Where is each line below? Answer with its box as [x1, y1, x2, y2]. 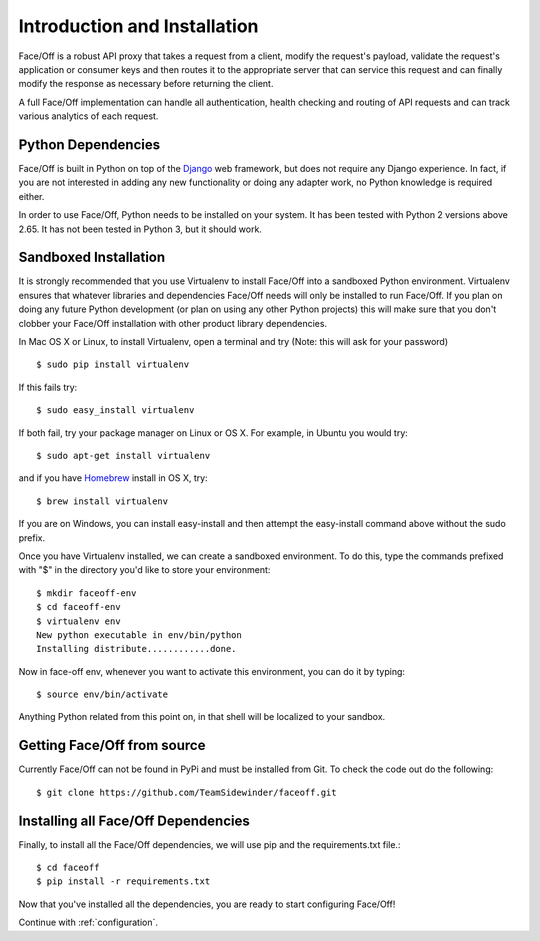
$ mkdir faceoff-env [36, 587, 137, 599]
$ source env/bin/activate [36, 689, 169, 700]
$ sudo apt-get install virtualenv [36, 450, 211, 461]
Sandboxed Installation [18, 249, 166, 266]
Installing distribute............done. [36, 643, 237, 655]
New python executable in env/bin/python [36, 629, 242, 640]
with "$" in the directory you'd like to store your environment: [18, 564, 271, 576]
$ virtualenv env [36, 615, 121, 627]
